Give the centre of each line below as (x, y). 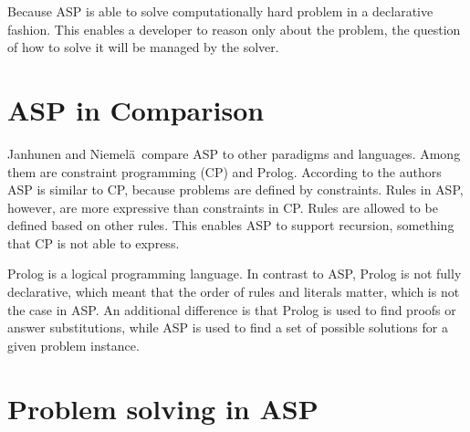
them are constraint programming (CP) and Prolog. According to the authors (225, 171)
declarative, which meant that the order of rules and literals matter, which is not (234, 292)
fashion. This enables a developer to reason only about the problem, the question (234, 29)
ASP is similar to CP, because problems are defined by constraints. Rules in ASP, (235, 190)
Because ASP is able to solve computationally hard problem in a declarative (220, 11)
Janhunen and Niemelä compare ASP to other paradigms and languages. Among (234, 153)
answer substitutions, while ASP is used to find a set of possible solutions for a (228, 327)
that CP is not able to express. (94, 242)
